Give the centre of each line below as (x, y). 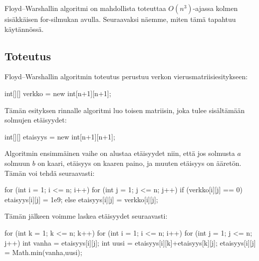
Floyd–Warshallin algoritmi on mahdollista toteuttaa (85, 8)
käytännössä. (24, 29)
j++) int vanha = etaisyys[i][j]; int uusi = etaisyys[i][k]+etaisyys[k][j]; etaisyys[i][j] (130, 242)
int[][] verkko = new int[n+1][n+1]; (58, 93)
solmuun (17, 163)
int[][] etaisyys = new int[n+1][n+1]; (60, 136)
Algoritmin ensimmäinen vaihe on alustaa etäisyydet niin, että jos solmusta (120, 153)
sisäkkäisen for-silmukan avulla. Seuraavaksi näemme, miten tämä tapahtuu (120, 19)
